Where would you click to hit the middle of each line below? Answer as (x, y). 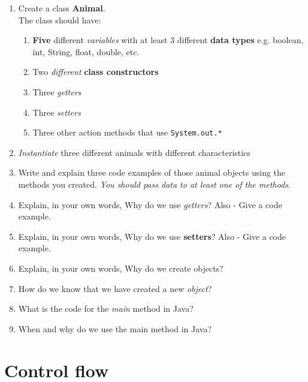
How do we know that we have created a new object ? (115, 288)
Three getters (57, 91)
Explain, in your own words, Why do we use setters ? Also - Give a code (152, 236)
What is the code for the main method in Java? (106, 309)
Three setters (57, 112)
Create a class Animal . (62, 8)
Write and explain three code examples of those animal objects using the (152, 172)
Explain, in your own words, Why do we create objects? (121, 268)
